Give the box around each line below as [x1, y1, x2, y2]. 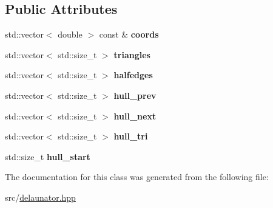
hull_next [113, 109, 157, 122]
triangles [113, 48, 150, 61]
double [58, 28, 83, 41]
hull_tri [113, 130, 148, 143]
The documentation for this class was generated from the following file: [5, 170, 269, 183]
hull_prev [113, 89, 157, 101]
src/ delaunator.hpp [5, 190, 76, 203]
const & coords [99, 28, 159, 41]
